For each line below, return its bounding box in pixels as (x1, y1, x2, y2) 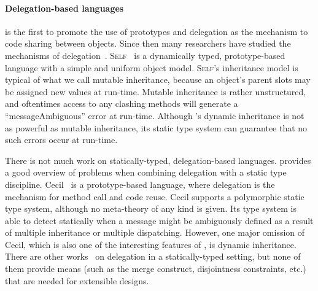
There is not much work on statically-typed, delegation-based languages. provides (5, 153, 311, 166)
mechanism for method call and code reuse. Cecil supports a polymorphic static (5, 190, 304, 203)
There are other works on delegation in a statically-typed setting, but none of (5, 250, 301, 263)
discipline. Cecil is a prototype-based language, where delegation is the (5, 177, 275, 190)
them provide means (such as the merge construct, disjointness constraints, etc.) (5, 262, 306, 275)
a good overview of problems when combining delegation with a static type (5, 166, 287, 179)
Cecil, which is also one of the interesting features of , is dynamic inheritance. (5, 238, 297, 250)
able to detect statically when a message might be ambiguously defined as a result (5, 214, 314, 227)
